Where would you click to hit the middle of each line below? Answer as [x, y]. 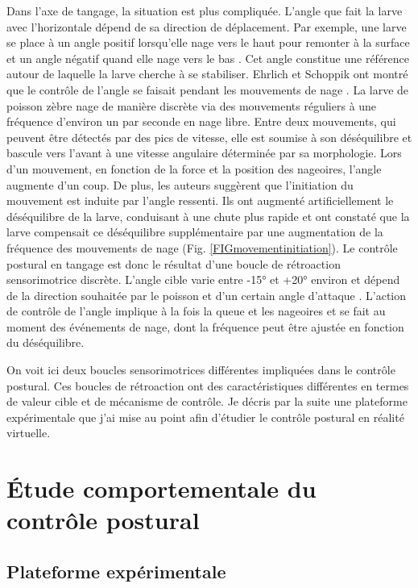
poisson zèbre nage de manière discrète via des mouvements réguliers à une [192, 105]
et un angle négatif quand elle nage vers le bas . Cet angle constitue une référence [208, 58]
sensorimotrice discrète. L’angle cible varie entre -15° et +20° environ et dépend [203, 279]
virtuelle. [29, 433]
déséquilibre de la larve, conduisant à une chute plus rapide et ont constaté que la [208, 216]
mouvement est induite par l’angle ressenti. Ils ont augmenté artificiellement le [200, 200]
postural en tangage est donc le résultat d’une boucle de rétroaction [174, 263]
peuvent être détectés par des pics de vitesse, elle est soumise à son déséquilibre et [209, 137]
